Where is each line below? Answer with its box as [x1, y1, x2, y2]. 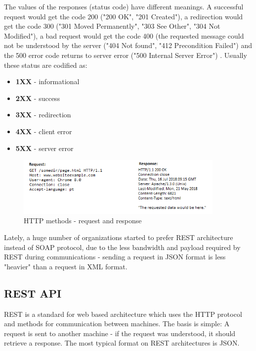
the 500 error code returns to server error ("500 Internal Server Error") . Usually [4, 50, 247, 60]
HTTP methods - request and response [24, 215, 142, 226]
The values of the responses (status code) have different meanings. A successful [4, 1, 244, 11]
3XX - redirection [15, 109, 71, 120]
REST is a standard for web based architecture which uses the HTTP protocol [4, 308, 242, 319]
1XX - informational [15, 76, 80, 87]
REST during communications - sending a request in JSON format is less [4, 251, 226, 262]
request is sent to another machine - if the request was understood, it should [4, 328, 236, 338]
